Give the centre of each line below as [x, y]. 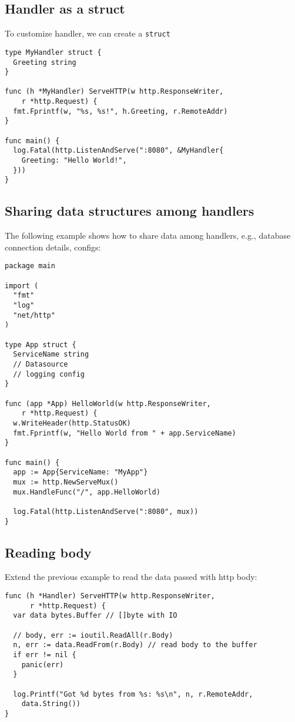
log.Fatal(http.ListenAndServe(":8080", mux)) [106, 511]
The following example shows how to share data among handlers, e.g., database [148, 235]
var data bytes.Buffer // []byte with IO [95, 616]
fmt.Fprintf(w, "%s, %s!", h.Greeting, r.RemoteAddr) [120, 111]
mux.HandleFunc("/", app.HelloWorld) [87, 492]
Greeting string [45, 62]
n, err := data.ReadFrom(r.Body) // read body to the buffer [135, 645]
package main [30, 266]
